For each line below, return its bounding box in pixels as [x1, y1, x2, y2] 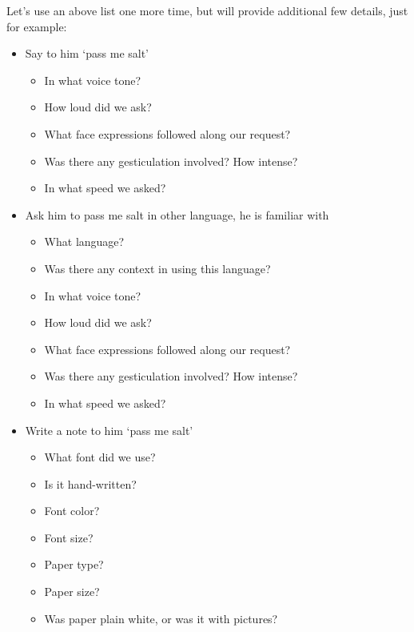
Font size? [44, 529, 94, 545]
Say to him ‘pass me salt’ [25, 45, 149, 62]
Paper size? [44, 583, 100, 600]
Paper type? [44, 556, 104, 573]
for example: [6, 18, 67, 34]
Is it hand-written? [44, 475, 137, 492]
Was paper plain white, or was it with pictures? [44, 610, 278, 626]
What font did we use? [44, 449, 156, 465]
